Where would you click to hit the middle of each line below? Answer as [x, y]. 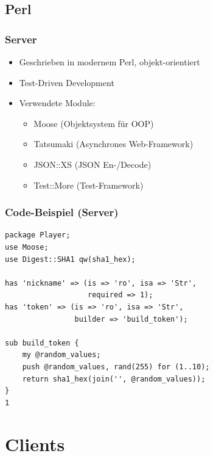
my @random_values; [61, 355]
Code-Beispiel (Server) [62, 212]
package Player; [38, 235]
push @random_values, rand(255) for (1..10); [116, 367]
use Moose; [27, 247]
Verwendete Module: [57, 103]
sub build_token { [42, 343]
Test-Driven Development [67, 82]
